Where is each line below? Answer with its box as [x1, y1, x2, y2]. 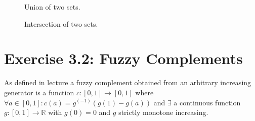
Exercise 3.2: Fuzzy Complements [4, 48, 243, 69]
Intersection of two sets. [24, 18, 98, 29]
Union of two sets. [24, 2, 80, 12]
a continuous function [174, 97, 241, 107]
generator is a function [4, 87, 74, 97]
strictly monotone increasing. [118, 107, 208, 117]
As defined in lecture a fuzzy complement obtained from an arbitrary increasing [4, 77, 251, 88]
